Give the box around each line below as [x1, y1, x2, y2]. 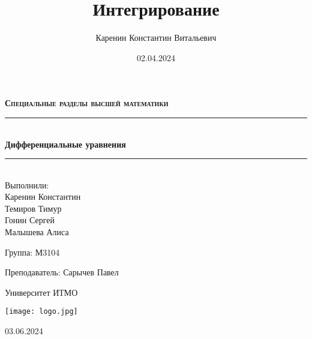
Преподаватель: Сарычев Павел [5, 266, 119, 278]
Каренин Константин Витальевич [95, 31, 217, 44]
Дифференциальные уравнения [5, 137, 126, 150]
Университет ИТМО [5, 286, 78, 298]
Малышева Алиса [5, 226, 69, 238]
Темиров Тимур [5, 202, 62, 214]
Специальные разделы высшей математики [5, 97, 169, 109]
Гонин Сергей [5, 214, 55, 226]
